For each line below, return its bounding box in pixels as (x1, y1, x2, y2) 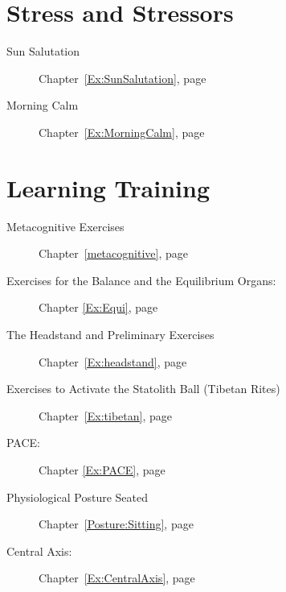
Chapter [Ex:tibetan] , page (39, 407, 172, 424)
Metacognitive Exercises (6, 217, 125, 234)
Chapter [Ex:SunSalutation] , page (39, 69, 206, 86)
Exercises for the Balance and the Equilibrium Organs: (6, 271, 276, 288)
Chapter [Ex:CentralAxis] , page (39, 569, 195, 586)
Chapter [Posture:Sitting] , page (39, 515, 194, 532)
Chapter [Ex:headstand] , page (39, 353, 187, 370)
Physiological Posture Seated (6, 488, 148, 505)
